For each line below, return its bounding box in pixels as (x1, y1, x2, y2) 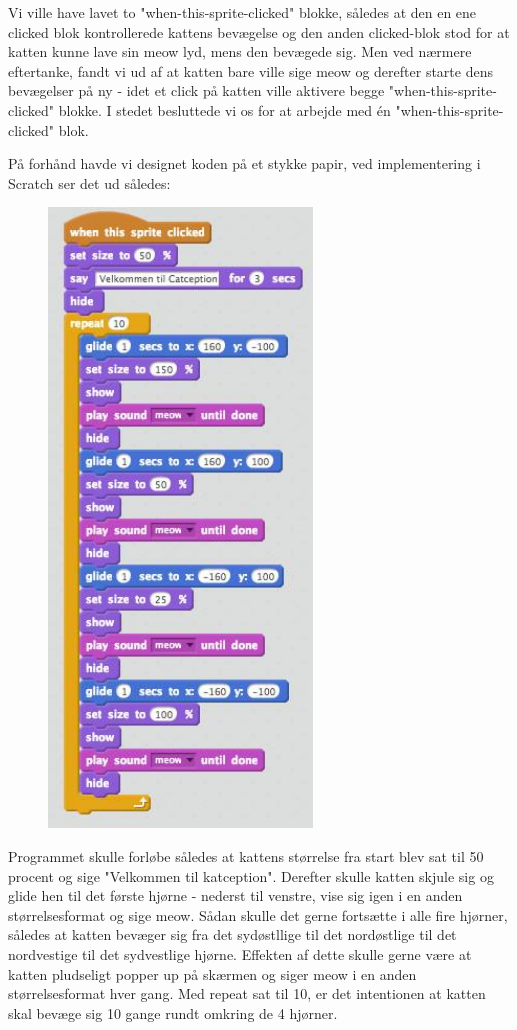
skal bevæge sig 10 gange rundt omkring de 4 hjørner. (8, 1002, 338, 1023)
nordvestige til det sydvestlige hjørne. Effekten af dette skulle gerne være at (8, 944, 472, 965)
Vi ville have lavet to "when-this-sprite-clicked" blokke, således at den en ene (8, 2, 477, 22)
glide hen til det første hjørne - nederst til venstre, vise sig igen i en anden (8, 885, 463, 906)
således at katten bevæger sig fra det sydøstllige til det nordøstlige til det (8, 924, 457, 945)
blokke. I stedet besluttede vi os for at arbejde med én (58, 99, 391, 120)
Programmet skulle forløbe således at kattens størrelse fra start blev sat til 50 (8, 846, 484, 867)
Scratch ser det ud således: (8, 172, 171, 193)
